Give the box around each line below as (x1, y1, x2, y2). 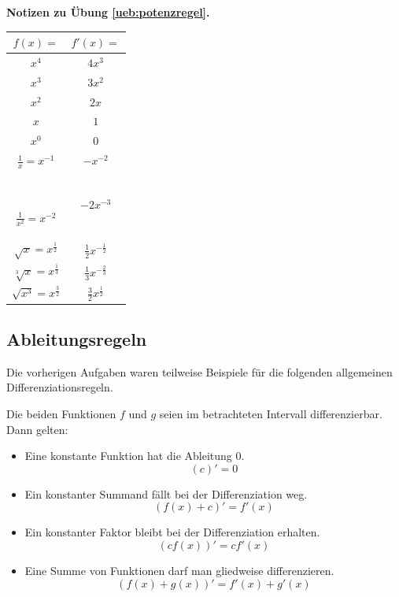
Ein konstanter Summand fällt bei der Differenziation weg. (24, 485, 308, 502)
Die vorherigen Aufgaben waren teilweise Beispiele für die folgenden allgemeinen (6, 363, 393, 380)
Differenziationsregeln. (6, 379, 113, 395)
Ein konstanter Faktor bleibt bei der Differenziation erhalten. (24, 524, 320, 540)
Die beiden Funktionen (6, 405, 116, 421)
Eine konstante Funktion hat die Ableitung (24, 447, 232, 464)
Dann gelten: (6, 421, 68, 437)
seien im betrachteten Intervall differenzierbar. (159, 405, 382, 421)
